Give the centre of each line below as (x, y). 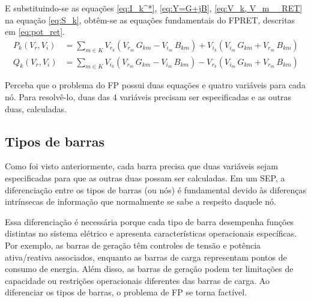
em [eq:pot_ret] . (35, 32)
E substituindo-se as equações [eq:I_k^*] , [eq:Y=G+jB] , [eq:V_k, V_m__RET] (154, 8)
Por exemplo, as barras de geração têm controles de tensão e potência (133, 245)
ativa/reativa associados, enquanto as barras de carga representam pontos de (146, 257)
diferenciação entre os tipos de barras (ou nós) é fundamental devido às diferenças (155, 189)
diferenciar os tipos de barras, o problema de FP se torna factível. (126, 292)
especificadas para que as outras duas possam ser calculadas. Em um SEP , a (145, 178)
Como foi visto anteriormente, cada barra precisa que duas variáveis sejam (141, 166)
